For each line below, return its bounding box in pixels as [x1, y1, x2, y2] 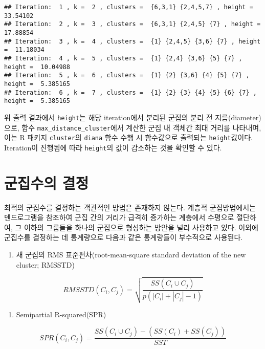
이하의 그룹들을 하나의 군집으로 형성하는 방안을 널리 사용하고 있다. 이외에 [24, 222, 258, 232]
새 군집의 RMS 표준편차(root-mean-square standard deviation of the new [16, 249, 246, 259]
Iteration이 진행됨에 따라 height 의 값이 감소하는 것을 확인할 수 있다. [4, 142, 222, 152]
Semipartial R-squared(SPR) [16, 309, 106, 319]
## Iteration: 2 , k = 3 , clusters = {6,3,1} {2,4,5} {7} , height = [4, 20, 261, 28]
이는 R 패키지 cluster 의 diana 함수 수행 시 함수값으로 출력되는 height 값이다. [4, 132, 253, 143]
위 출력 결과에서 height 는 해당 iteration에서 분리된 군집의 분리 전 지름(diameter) [4, 112, 261, 122]
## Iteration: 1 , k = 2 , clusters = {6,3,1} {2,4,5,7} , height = [4, 4, 253, 11]
